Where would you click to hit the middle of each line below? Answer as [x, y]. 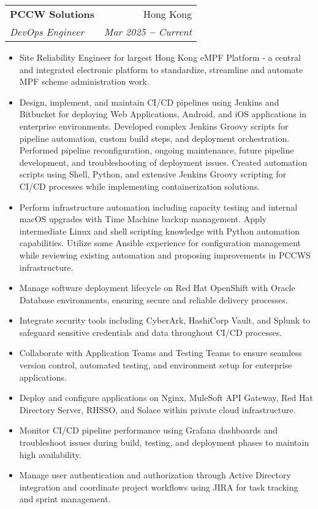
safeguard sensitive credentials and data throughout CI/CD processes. [151, 332]
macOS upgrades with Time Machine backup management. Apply [143, 219]
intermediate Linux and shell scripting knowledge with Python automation [160, 231]
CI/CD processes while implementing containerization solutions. [140, 186]
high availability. [50, 454]
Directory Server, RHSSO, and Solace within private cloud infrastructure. [157, 409]
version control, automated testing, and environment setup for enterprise [156, 365]
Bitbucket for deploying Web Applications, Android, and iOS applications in [163, 114]
